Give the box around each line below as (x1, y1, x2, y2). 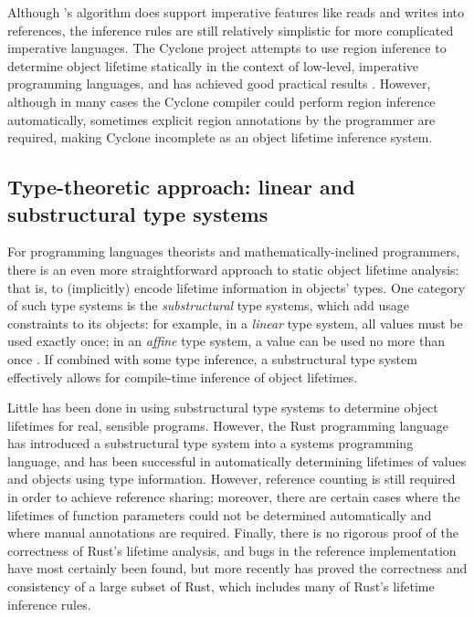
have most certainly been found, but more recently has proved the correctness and (7, 559, 468, 578)
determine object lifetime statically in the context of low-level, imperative (7, 56, 419, 75)
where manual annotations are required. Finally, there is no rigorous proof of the (7, 523, 458, 542)
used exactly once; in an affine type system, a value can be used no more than (7, 331, 445, 350)
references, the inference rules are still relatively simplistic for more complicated (7, 20, 454, 39)
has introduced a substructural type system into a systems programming (7, 434, 414, 453)
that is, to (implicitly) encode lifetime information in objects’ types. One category (7, 277, 466, 297)
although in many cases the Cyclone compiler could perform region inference (7, 91, 436, 110)
